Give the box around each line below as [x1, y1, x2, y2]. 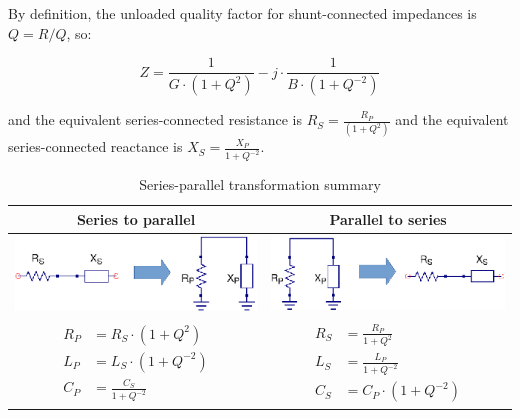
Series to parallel [76, 208, 196, 229]
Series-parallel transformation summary [139, 174, 381, 195]
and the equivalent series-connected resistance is [8, 109, 303, 130]
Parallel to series [329, 208, 447, 229]
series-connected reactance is [8, 136, 183, 157]
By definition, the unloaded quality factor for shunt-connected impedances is [8, 3, 477, 23]
